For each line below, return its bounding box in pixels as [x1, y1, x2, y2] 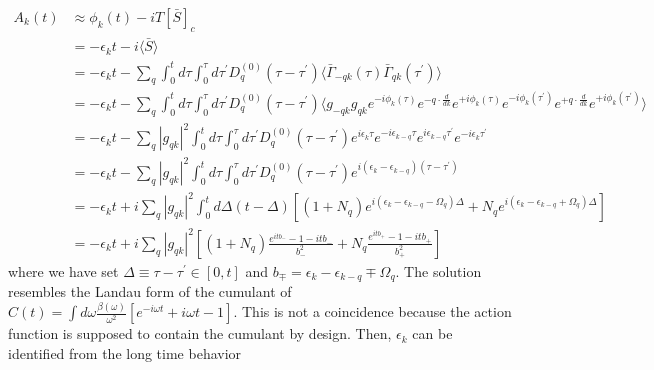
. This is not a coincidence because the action [233, 301, 512, 322]
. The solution [395, 260, 482, 281]
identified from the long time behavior [8, 342, 242, 363]
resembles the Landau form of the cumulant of [8, 281, 292, 302]
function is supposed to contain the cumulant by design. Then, [8, 323, 392, 344]
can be [412, 323, 453, 344]
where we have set [8, 260, 119, 281]
